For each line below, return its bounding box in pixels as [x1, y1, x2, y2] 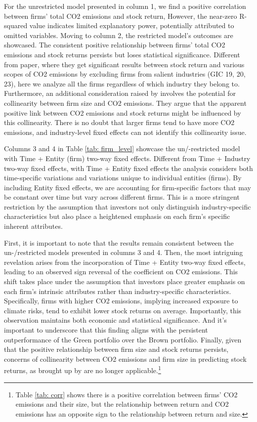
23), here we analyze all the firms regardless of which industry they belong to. [4, 78, 240, 88]
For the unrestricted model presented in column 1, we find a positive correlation [4, 1, 246, 11]
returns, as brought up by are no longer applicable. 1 [4, 364, 161, 376]
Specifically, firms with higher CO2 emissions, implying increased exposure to [4, 295, 238, 306]
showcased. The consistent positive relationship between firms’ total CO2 [4, 40, 225, 50]
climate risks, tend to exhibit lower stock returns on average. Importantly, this [4, 305, 242, 315]
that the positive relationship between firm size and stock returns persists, [4, 344, 229, 354]
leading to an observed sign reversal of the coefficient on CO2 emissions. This [4, 266, 238, 277]
